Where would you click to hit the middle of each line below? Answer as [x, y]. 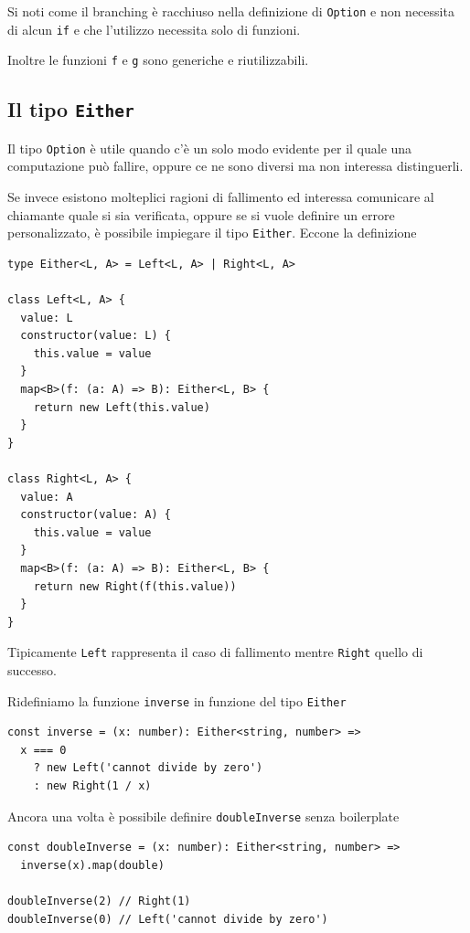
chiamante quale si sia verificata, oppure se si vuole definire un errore [201, 214]
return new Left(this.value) [122, 407]
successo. [32, 669]
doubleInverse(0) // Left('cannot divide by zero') [168, 919]
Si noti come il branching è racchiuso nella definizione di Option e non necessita [231, 11]
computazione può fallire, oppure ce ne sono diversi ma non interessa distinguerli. [235, 166]
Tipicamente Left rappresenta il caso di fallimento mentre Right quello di [215, 652]
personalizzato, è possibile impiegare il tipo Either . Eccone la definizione [212, 233]
